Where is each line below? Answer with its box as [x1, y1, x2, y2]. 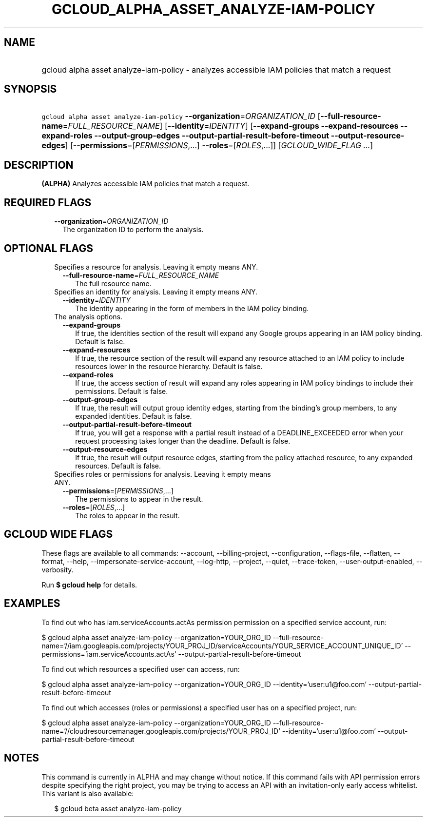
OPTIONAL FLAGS [4, 242, 93, 254]
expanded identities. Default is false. [75, 411, 192, 420]
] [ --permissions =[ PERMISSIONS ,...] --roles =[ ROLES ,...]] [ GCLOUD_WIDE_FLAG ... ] [65, 140, 373, 151]
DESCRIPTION [4, 158, 74, 171]
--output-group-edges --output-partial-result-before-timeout [94, 131, 329, 141]
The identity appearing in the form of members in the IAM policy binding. [75, 304, 309, 313]
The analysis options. [54, 312, 123, 321]
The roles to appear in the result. [75, 511, 180, 520]
